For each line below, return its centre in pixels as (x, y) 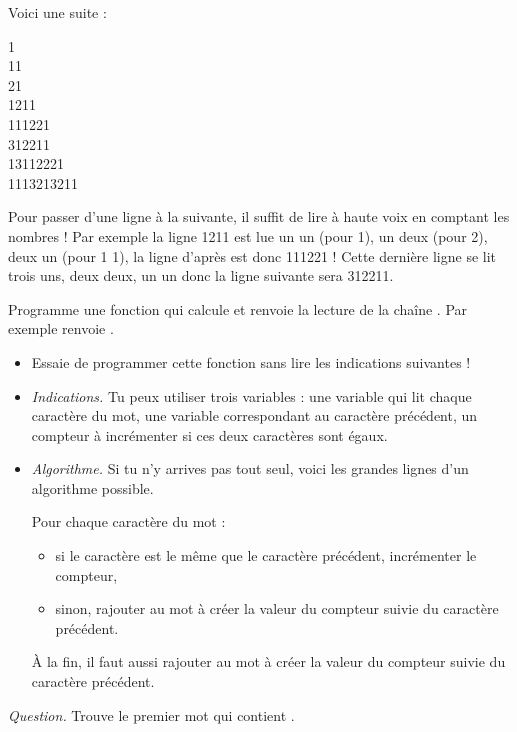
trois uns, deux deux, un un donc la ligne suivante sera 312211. (201, 275)
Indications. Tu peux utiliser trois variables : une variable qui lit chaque (251, 395)
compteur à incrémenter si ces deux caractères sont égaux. (209, 434)
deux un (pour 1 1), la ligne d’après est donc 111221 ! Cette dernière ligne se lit (252, 255)
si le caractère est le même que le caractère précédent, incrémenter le (266, 555)
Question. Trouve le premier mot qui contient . (151, 714)
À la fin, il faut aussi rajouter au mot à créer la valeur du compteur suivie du (268, 661)
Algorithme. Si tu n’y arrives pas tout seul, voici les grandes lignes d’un (250, 468)
